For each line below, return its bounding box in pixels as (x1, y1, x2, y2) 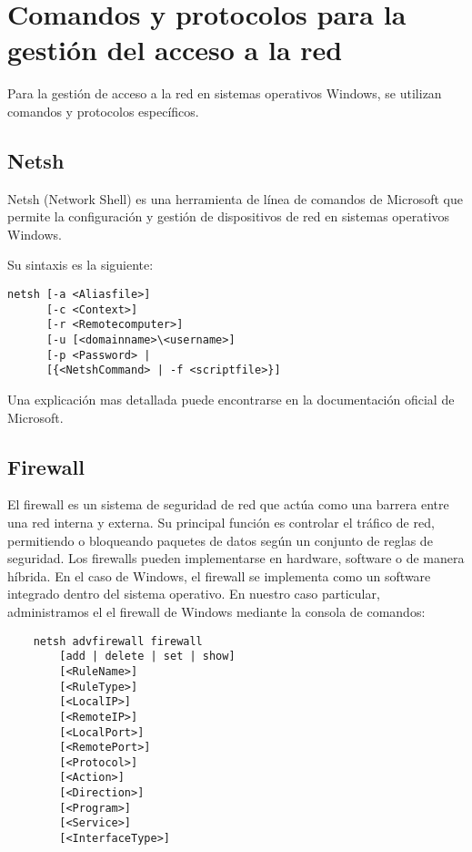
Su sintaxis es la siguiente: (7, 255, 154, 274)
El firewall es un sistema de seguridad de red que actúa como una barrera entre (7, 495, 449, 514)
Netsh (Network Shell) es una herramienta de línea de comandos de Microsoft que (7, 189, 463, 208)
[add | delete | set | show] (59, 650, 236, 663)
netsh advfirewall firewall (33, 634, 203, 648)
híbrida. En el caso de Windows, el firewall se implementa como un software (7, 566, 431, 585)
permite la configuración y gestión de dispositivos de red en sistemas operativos (7, 207, 450, 226)
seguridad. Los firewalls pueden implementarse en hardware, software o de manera (7, 549, 465, 568)
